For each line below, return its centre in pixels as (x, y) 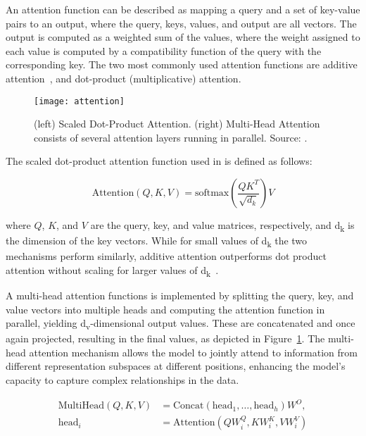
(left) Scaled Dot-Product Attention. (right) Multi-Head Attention (177, 124)
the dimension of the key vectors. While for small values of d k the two (157, 241)
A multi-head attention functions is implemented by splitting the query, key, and (180, 295)
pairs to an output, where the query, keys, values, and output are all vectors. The (181, 23)
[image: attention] (79, 101)
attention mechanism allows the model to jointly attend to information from (193, 352)
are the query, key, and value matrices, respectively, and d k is (222, 226)
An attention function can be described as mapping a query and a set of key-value (183, 9)
